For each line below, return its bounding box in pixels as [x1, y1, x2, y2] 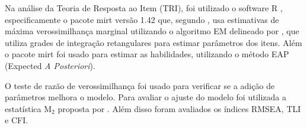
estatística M [5, 102, 52, 114]
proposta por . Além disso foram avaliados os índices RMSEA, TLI [57, 102, 301, 114]
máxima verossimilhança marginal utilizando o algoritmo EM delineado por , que [5, 25, 299, 37]
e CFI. [5, 114, 28, 126]
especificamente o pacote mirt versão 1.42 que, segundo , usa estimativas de [5, 13, 279, 25]
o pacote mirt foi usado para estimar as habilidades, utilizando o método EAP [5, 48, 289, 60]
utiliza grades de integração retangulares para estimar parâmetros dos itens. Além [5, 36, 302, 48]
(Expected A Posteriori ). [5, 59, 95, 71]
